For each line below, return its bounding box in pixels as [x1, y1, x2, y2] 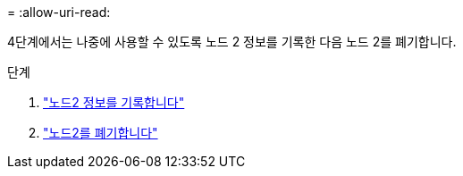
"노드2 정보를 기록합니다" [43, 95, 185, 110]
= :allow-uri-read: [7, 4, 111, 20]
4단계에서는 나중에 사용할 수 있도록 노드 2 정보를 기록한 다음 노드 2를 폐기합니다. [7, 34, 457, 49]
